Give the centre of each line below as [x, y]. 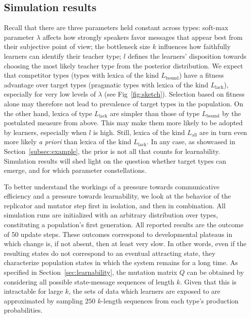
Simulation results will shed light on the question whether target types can [115, 160]
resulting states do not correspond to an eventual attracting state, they [110, 253]
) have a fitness [201, 75]
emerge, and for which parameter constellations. [75, 170]
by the [232, 113]
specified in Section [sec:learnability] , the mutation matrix [91, 272]
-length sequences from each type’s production [170, 300]
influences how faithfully [194, 46]
